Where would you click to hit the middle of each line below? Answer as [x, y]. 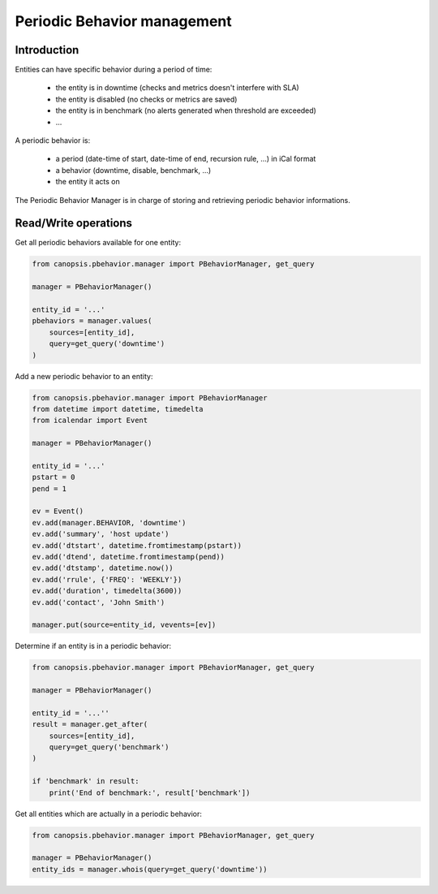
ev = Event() [58, 511]
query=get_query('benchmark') [109, 747]
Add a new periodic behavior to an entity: [84, 376]
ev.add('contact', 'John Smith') [99, 602]
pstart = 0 [54, 477]
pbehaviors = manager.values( [92, 321]
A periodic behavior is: [53, 140]
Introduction [47, 50]
